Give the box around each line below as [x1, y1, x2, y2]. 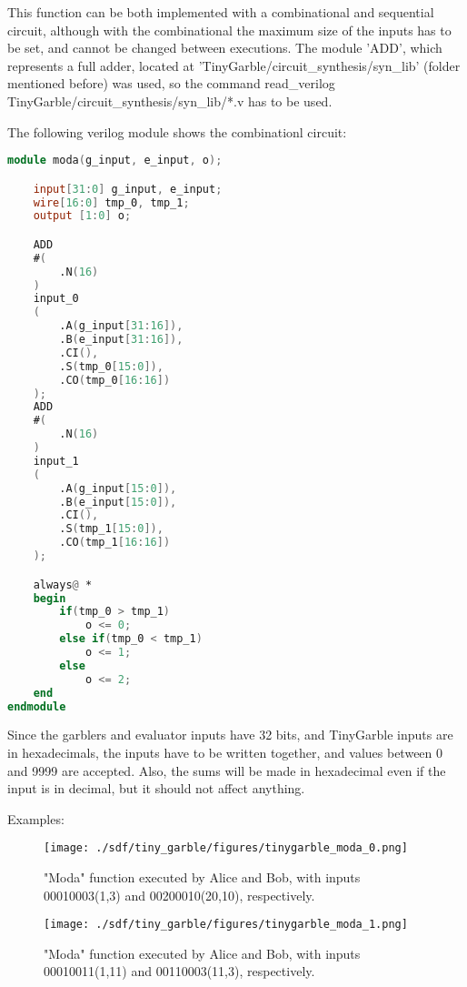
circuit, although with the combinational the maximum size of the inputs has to [7, 20, 452, 39]
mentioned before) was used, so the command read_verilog [7, 74, 335, 93]
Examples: [7, 809, 65, 828]
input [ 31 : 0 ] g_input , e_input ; [33, 182, 223, 196]
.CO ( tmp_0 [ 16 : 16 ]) [59, 373, 171, 387]
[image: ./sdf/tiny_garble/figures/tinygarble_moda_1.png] [44, 918, 408, 932]
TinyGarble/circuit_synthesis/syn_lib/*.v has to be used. [7, 91, 333, 110]
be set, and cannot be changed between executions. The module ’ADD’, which [7, 38, 442, 57]
